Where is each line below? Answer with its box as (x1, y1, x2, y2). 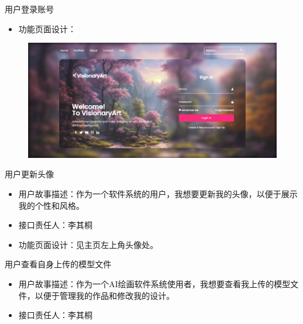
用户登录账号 (5, 3, 54, 15)
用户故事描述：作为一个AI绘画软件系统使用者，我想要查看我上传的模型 (18, 278, 291, 290)
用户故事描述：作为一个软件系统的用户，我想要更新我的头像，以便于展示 (18, 188, 298, 200)
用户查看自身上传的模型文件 (5, 258, 111, 270)
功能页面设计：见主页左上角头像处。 (18, 238, 158, 250)
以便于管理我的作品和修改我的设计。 (35, 289, 175, 301)
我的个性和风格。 (18, 199, 84, 211)
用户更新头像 (5, 168, 54, 180)
